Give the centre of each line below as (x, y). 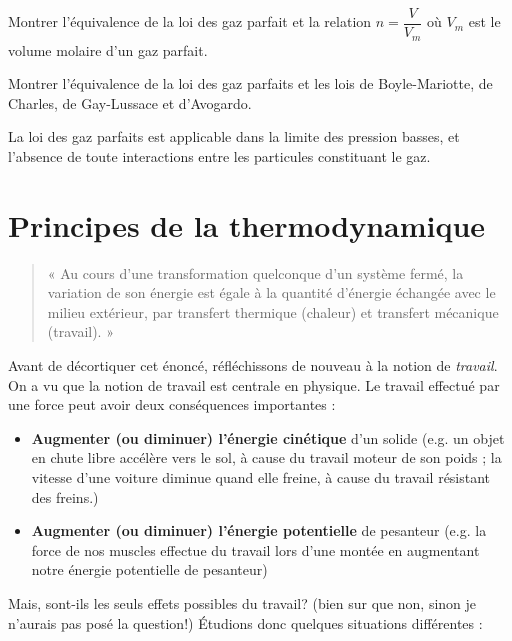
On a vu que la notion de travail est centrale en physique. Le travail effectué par (254, 384)
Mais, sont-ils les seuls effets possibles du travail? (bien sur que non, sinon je (242, 602)
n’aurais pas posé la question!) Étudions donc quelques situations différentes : (245, 622)
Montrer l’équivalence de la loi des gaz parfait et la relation (190, 21)
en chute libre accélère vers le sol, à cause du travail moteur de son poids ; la (266, 457)
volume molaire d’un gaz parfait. (108, 49)
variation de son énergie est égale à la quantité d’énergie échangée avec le (271, 292)
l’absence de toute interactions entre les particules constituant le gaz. (219, 155)
